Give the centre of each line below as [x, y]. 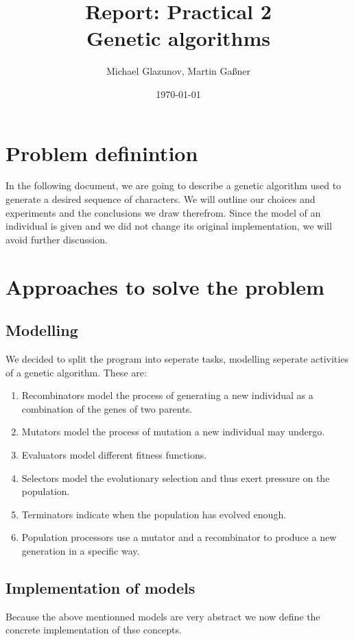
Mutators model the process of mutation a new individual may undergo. [173, 432]
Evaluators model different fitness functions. [114, 454]
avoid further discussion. [57, 239]
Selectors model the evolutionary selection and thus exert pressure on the [176, 477]
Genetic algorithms [178, 38]
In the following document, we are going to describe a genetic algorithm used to [174, 185]
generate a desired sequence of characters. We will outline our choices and [161, 199]
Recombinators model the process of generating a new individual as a [167, 395]
